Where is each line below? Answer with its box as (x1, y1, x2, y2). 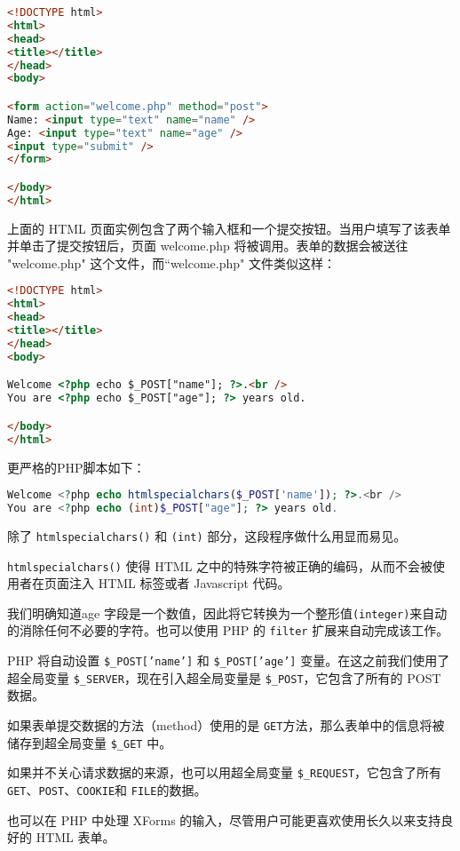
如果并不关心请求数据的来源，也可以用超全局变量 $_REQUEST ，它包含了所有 (7, 763, 442, 782)
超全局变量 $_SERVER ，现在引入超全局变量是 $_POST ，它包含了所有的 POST (7, 668, 441, 687)
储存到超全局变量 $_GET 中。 (7, 733, 172, 752)
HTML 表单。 (36, 828, 115, 847)
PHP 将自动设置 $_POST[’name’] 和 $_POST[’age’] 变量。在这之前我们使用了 (7, 651, 450, 670)
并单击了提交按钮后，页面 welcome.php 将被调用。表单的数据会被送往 (7, 236, 408, 255)
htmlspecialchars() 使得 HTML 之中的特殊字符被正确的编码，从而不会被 (7, 556, 433, 575)
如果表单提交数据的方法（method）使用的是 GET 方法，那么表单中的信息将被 (7, 716, 445, 734)
